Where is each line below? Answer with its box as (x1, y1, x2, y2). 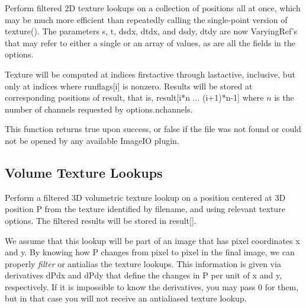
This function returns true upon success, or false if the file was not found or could (5, 123, 301, 135)
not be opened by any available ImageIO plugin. (5, 134, 179, 146)
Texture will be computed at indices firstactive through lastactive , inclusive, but (5, 68, 295, 80)
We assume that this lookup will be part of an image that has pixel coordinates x (5, 234, 300, 246)
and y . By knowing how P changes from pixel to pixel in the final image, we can (5, 246, 295, 258)
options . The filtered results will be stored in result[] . (5, 214, 197, 226)
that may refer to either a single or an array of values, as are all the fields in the (5, 36, 295, 49)
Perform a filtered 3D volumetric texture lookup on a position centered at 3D (5, 191, 286, 203)
